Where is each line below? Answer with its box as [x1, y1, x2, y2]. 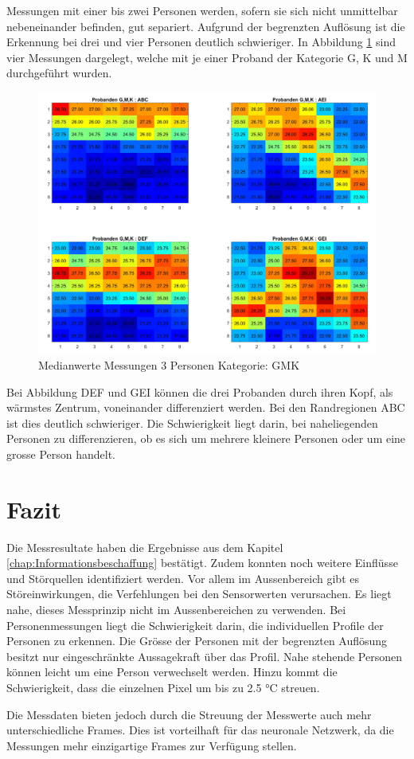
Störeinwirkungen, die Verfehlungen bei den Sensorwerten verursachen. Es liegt [6, 585, 392, 602]
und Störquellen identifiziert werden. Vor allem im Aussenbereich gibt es [6, 569, 359, 586]
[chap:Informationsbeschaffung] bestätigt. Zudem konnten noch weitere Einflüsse [6, 554, 398, 571]
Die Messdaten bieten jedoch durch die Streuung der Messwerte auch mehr [6, 706, 372, 722]
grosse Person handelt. [6, 445, 116, 462]
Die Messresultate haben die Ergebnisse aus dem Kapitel [6, 538, 283, 555]
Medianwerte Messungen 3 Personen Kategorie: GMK [38, 356, 300, 373]
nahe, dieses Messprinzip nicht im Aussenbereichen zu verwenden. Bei [6, 601, 346, 617]
